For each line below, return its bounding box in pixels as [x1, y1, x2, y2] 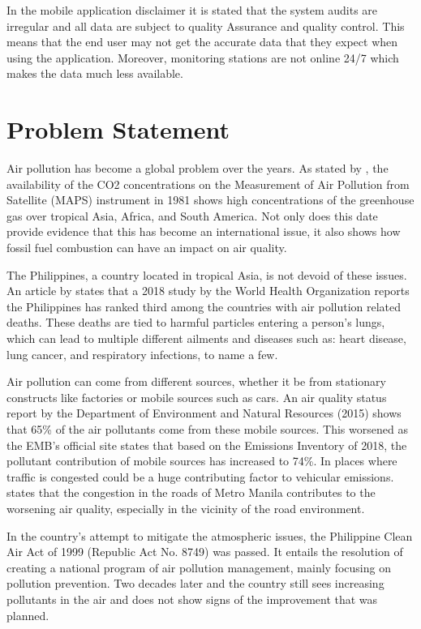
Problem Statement [6, 113, 230, 146]
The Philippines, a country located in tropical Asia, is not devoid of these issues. [6, 266, 407, 283]
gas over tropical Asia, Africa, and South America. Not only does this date [6, 207, 378, 224]
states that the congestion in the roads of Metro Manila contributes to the [6, 484, 376, 501]
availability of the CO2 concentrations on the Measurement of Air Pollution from [6, 175, 410, 192]
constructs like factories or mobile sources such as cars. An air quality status [6, 388, 387, 405]
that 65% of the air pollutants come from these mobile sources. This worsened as [6, 421, 408, 437]
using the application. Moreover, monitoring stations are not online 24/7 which [6, 49, 399, 66]
